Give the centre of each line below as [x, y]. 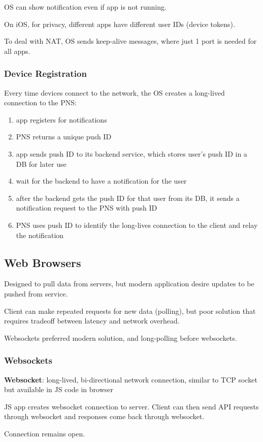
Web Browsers [43, 262]
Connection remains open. [45, 433]
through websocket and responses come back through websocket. [104, 416]
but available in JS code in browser [59, 389]
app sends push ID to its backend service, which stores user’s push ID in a [131, 153]
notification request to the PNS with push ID [87, 208]
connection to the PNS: [40, 102]
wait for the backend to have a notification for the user [101, 181]
